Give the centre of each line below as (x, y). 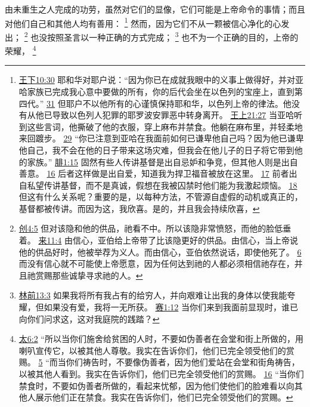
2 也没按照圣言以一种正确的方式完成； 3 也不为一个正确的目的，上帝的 (161, 36)
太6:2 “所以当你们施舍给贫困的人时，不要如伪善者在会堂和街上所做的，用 (161, 339)
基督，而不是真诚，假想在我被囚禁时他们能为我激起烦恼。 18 (179, 185)
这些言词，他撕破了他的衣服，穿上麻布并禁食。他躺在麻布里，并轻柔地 (165, 126)
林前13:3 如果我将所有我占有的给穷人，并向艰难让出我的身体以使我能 (153, 295)
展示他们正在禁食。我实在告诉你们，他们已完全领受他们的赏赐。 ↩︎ (164, 397)
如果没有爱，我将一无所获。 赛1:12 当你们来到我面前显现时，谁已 (171, 307)
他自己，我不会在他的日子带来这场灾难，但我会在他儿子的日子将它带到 (156, 149)
